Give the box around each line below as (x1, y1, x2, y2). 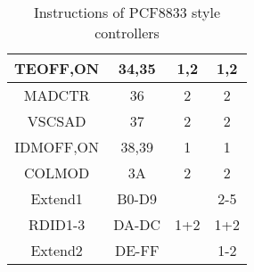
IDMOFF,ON (14, 136, 100, 157)
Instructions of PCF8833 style (33, 2, 221, 22)
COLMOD (23, 162, 90, 183)
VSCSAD (27, 111, 86, 131)
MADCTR (23, 85, 90, 105)
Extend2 (30, 240, 83, 260)
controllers (94, 22, 160, 43)
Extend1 (30, 188, 83, 209)
